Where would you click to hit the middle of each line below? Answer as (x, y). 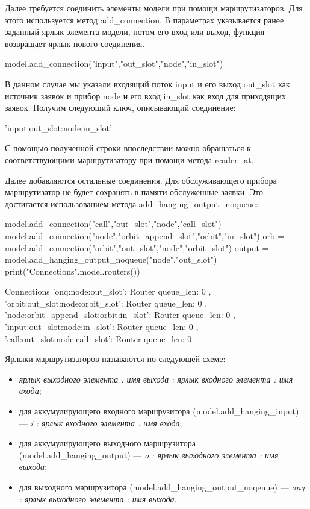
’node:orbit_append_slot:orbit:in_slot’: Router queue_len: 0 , (120, 315)
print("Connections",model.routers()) (73, 271)
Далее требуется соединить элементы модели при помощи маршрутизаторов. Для (154, 8)
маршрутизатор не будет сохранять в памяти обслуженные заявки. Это (134, 192)
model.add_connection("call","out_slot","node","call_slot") (113, 224)
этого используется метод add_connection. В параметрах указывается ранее (144, 20)
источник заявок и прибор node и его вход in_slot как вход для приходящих (146, 95)
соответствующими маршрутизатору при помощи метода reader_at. (129, 159)
